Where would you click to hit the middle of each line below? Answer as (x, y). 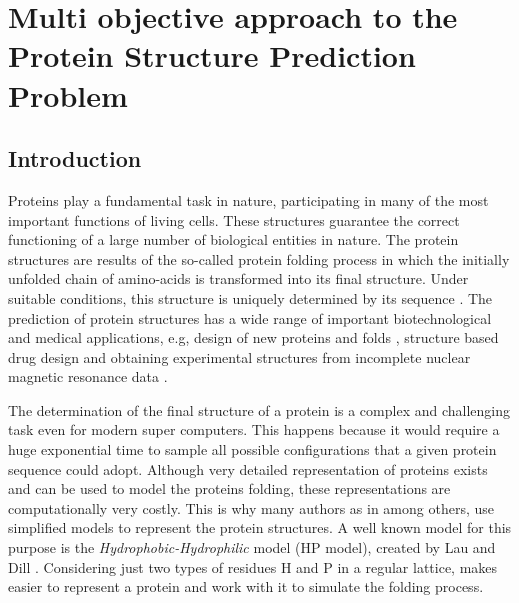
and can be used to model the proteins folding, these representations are (229, 488)
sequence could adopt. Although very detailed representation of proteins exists (248, 468)
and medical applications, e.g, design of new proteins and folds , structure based (253, 337)
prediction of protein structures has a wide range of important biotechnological (250, 317)
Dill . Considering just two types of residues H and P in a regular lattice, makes (253, 566)
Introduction (75, 158)
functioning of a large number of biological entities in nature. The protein (233, 239)
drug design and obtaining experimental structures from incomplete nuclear (239, 356)
